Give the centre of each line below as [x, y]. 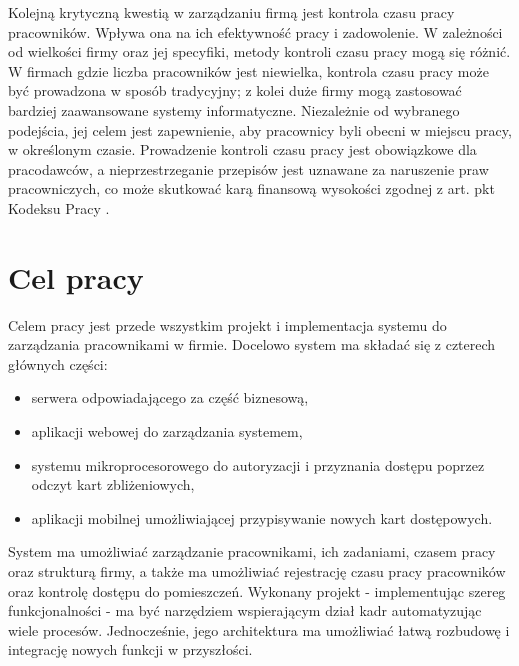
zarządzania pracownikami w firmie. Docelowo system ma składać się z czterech [252, 344]
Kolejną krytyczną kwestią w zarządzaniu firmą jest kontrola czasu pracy [231, 12]
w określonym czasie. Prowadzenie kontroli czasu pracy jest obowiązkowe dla [242, 149]
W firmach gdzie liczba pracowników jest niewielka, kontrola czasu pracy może [248, 70]
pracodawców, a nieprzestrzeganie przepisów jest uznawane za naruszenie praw [248, 168]
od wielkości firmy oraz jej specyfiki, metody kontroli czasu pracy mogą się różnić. [259, 51]
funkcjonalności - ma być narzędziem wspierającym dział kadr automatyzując [245, 610]
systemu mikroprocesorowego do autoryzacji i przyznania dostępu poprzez [258, 464]
